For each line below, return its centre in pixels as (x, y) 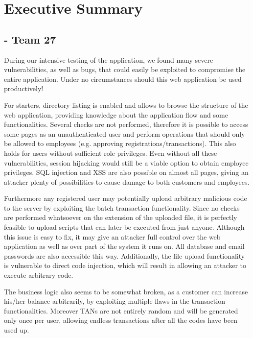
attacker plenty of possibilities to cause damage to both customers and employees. (127, 181)
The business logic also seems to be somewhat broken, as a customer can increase (126, 291)
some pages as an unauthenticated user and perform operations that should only (125, 133)
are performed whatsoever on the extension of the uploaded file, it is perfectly (121, 217)
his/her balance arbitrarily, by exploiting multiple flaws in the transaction (115, 301)
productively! (24, 88)
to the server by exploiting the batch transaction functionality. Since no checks (122, 207)
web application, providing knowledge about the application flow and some (116, 114)
